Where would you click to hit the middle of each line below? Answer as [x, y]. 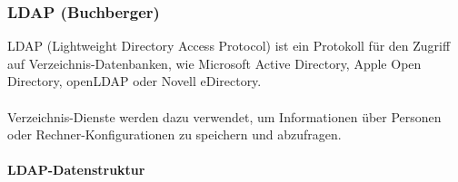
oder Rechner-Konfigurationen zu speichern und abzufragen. [174, 134]
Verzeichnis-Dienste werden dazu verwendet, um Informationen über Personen [224, 116]
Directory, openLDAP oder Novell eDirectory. [134, 81]
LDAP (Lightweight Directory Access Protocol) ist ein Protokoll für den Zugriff [229, 46]
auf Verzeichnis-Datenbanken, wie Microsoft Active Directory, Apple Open [214, 63]
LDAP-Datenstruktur [76, 170]
